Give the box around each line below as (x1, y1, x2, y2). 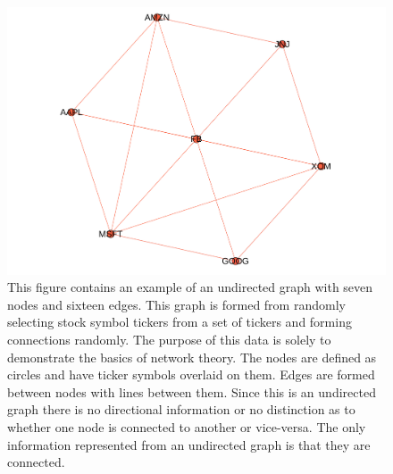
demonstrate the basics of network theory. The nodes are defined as (7, 347, 377, 366)
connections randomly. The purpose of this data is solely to (7, 330, 331, 349)
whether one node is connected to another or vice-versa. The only (7, 418, 366, 436)
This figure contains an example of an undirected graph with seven (7, 278, 373, 296)
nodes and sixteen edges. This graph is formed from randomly (7, 295, 346, 313)
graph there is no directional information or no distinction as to (7, 400, 355, 419)
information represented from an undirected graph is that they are (7, 435, 371, 453)
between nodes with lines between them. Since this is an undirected (7, 382, 376, 401)
